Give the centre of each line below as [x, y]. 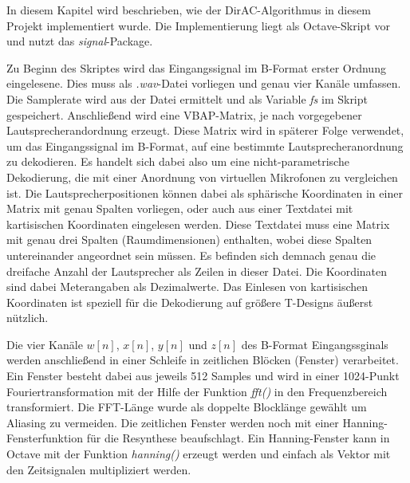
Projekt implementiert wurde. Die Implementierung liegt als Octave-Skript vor [198, 25]
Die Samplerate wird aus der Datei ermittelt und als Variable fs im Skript [187, 98]
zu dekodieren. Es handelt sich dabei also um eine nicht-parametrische [178, 161]
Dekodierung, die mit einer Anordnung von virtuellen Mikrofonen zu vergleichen [202, 177]
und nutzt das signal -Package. [80, 41]
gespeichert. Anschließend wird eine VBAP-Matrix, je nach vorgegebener [184, 114]
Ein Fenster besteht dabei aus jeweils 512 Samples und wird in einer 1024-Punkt [203, 376]
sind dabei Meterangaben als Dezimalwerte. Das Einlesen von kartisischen [187, 287]
